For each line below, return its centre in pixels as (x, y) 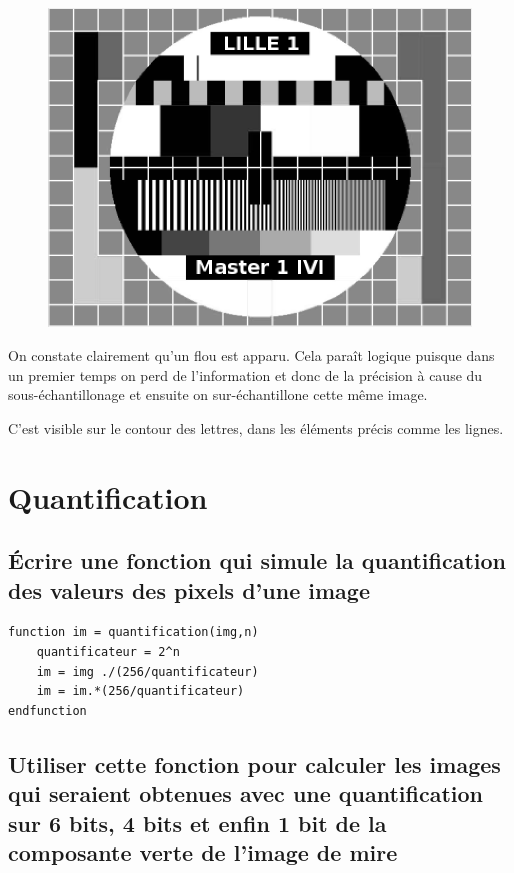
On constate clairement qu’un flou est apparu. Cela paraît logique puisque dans (251, 355)
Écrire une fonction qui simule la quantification (257, 560)
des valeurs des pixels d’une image (189, 589)
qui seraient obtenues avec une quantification (246, 793)
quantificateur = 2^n (108, 651)
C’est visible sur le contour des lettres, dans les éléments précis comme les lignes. (256, 427)
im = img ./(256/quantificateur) (147, 671)
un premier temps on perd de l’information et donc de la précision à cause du (245, 374)
